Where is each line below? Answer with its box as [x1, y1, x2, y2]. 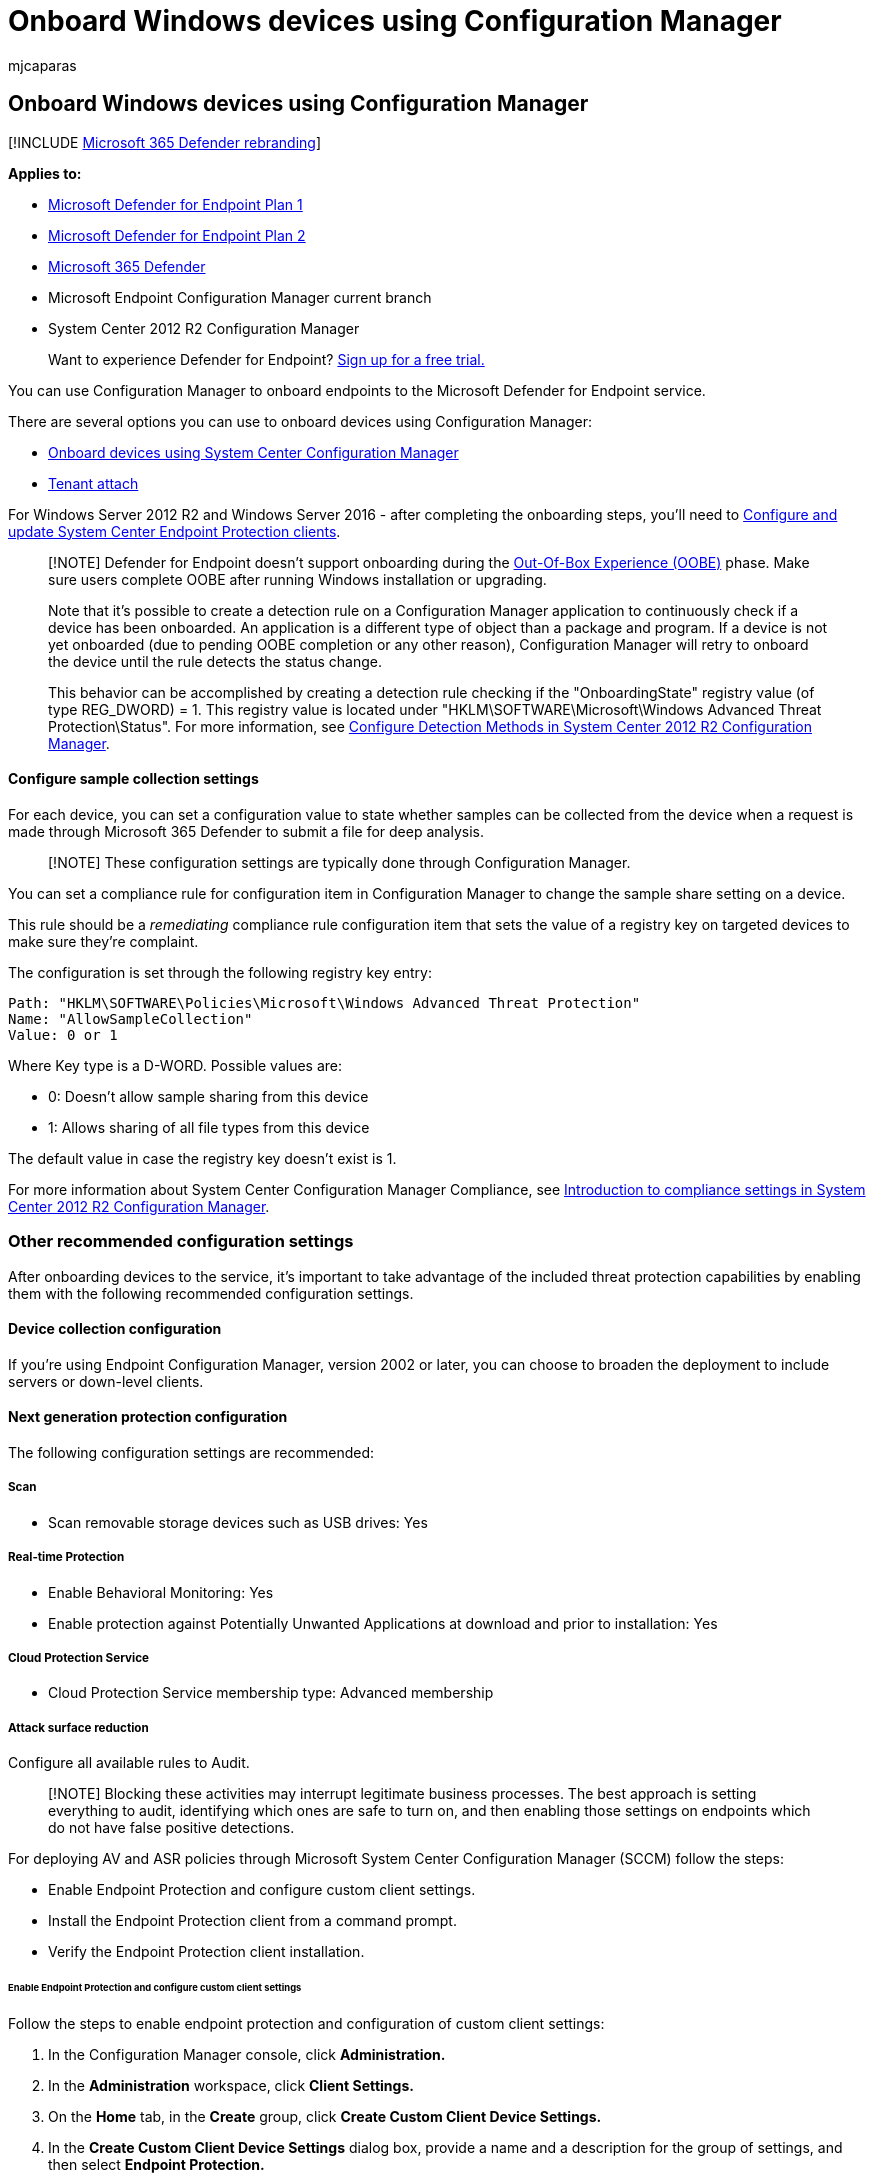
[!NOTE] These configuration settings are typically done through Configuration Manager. [48, 853, 631, 871]
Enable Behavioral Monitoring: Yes [48, 1583, 274, 1601]
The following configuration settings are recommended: [8, 1444, 375, 1461]
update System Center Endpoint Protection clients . [8, 522, 341, 540]
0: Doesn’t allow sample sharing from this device [48, 1087, 369, 1105]
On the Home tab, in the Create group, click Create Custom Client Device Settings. [48, 2107, 602, 2125]
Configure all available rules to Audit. [8, 1754, 250, 1772]
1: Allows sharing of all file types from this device [48, 1118, 370, 1136]
